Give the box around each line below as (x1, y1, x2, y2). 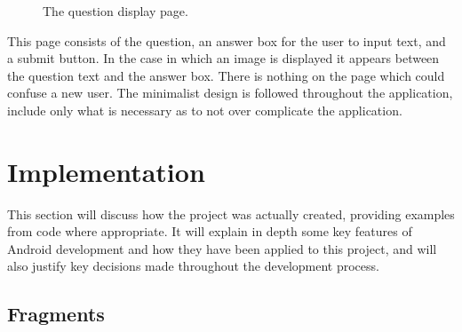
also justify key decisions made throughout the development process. (7, 257, 379, 275)
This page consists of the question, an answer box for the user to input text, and (7, 31, 446, 50)
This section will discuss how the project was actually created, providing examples (7, 204, 455, 223)
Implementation (7, 153, 205, 189)
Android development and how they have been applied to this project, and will (7, 239, 437, 257)
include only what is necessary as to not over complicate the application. (7, 100, 402, 119)
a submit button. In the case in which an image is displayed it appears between (7, 49, 440, 67)
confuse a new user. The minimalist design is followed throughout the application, (7, 83, 453, 102)
